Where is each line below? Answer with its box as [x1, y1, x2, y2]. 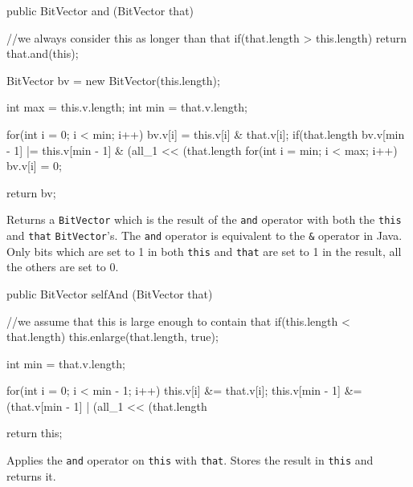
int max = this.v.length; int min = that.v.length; [6, 99, 247, 116]
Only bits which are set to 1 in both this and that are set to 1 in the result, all [6, 242, 402, 259]
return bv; [6, 184, 56, 201]
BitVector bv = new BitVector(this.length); [6, 71, 220, 88]
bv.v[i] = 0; [6, 157, 62, 174]
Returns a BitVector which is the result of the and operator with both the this [6, 211, 402, 228]
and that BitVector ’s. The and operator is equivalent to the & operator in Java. [6, 227, 403, 243]
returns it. [6, 467, 56, 484]
